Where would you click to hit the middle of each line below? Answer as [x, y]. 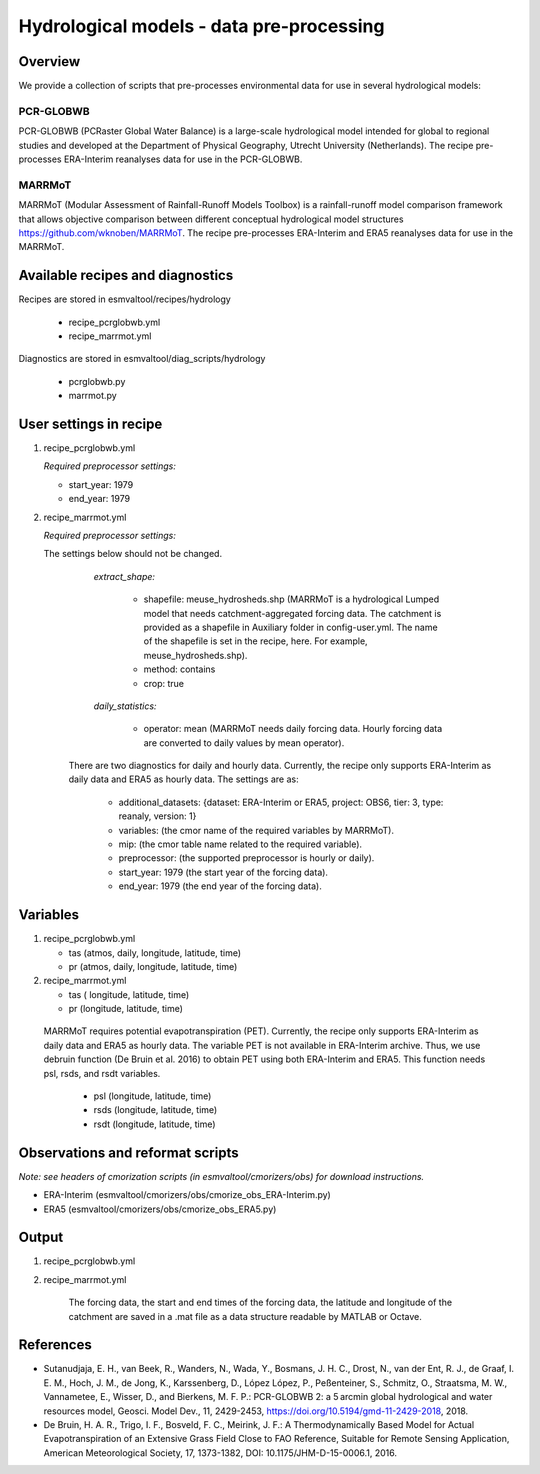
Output [41, 1237]
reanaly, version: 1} [157, 816]
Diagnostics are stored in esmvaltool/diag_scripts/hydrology [142, 359]
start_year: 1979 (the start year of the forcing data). [223, 872]
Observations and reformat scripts [128, 1152]
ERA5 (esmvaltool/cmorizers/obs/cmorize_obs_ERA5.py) [160, 1209]
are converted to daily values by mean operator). [244, 742]
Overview [49, 61]
